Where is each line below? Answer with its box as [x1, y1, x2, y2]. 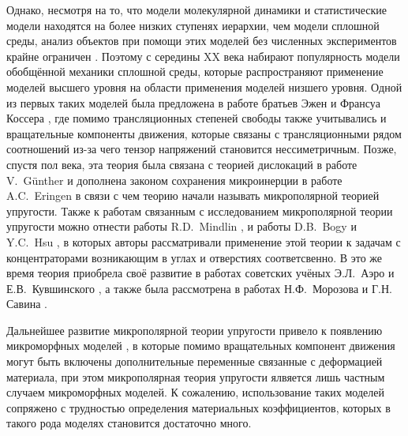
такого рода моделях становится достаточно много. [6, 415, 252, 431]
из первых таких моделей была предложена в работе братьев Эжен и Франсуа [6, 94, 380, 111]
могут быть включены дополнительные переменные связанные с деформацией [6, 353, 383, 370]
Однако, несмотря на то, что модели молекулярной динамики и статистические [6, 2, 387, 17]
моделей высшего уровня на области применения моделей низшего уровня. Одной [6, 78, 402, 95]
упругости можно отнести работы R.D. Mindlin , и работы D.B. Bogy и [6, 218, 357, 235]
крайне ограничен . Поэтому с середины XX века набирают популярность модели [6, 47, 400, 64]
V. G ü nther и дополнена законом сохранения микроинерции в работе [6, 171, 342, 188]
